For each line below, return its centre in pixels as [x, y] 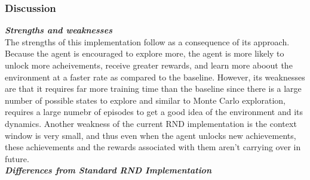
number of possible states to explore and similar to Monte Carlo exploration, [145, 100]
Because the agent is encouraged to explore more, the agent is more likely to [145, 53]
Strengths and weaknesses [59, 30]
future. [17, 158]
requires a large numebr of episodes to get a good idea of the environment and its [154, 112]
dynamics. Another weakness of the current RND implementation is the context [151, 123]
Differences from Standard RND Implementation [108, 170]
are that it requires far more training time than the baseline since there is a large [153, 89]
